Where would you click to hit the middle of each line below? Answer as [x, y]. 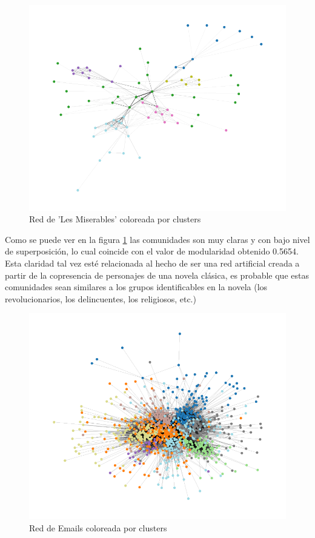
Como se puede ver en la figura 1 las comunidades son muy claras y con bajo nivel [157, 239]
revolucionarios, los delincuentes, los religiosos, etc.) [101, 298]
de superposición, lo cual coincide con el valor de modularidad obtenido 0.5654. [152, 251]
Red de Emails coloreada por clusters [98, 527]
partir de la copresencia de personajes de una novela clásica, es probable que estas [157, 275]
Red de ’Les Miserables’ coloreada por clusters [115, 219]
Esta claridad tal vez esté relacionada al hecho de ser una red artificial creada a [152, 263]
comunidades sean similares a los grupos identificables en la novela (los [136, 287]
